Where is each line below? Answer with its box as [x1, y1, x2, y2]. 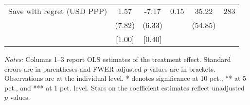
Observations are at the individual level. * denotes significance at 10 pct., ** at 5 [4, 73, 246, 83]
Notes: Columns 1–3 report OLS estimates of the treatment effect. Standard [4, 54, 231, 64]
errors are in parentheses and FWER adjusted [4, 63, 142, 74]
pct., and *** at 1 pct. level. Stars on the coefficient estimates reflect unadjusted [4, 82, 245, 92]
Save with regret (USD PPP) [8, 5, 107, 16]
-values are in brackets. [147, 63, 215, 74]
